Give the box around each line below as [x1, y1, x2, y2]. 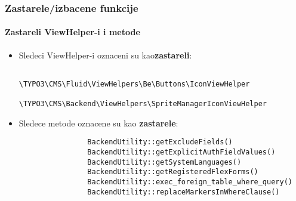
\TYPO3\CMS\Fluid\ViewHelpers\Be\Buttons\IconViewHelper [18, 79, 250, 88]
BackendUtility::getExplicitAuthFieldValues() [87, 148, 276, 157]
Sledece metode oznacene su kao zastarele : [18, 116, 178, 129]
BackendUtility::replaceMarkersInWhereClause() [87, 187, 280, 196]
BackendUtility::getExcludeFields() [87, 138, 233, 147]
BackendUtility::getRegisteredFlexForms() [87, 168, 258, 177]
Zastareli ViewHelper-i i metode [5, 26, 140, 38]
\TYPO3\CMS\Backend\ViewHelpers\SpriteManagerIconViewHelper [18, 100, 267, 109]
